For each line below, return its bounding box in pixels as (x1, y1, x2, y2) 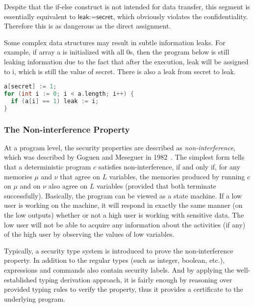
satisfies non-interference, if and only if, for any (98, 162, 240, 172)
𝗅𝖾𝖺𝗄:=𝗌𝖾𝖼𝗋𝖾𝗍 (77, 13, 113, 21)
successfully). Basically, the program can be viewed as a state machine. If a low (4, 190, 242, 200)
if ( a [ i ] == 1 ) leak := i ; (11, 97, 99, 105)
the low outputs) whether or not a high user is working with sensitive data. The (4, 210, 244, 220)
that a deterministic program (4, 162, 91, 172)
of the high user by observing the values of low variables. (4, 229, 175, 239)
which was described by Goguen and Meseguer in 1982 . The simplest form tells (4, 152, 245, 162)
